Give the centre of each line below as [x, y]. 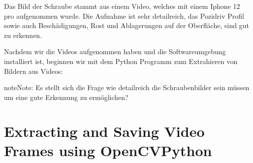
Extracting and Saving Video [104, 131]
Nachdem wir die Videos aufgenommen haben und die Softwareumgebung [115, 51]
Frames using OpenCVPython [108, 150]
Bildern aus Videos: [33, 71]
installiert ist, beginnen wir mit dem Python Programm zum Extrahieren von [121, 61]
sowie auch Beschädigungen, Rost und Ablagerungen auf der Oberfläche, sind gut [126, 25]
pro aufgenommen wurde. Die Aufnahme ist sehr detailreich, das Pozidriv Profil [124, 16]
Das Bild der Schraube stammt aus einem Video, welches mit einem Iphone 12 [122, 6]
